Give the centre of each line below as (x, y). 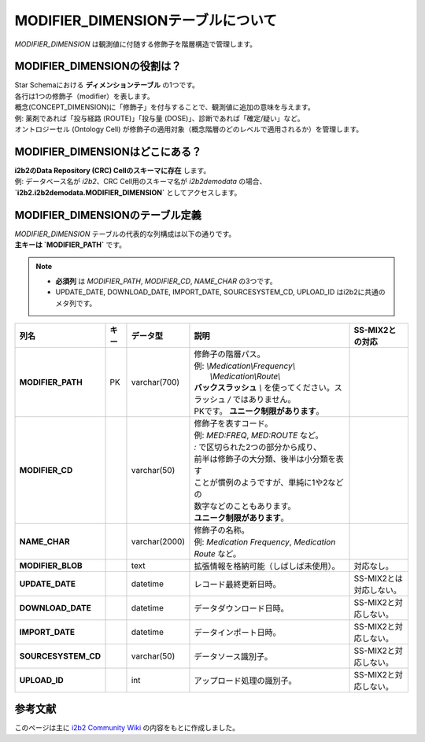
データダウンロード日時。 (241, 608)
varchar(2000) (158, 541)
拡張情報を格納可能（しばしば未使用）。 (267, 566)
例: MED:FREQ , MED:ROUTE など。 (259, 435)
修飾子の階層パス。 (229, 354)
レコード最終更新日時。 (237, 584)
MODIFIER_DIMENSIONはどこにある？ (108, 151)
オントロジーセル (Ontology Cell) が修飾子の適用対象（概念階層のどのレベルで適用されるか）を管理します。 (189, 129)
